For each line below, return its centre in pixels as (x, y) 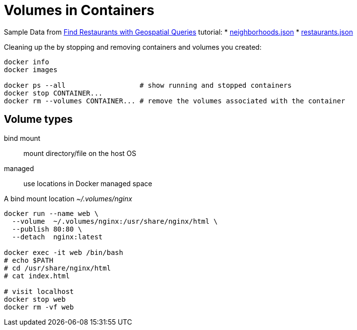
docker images (31, 69)
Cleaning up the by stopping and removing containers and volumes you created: (133, 47)
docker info (27, 62)
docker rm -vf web (39, 307)
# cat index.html (37, 276)
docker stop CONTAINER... (53, 93)
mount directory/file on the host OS (80, 153)
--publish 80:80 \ (47, 229)
